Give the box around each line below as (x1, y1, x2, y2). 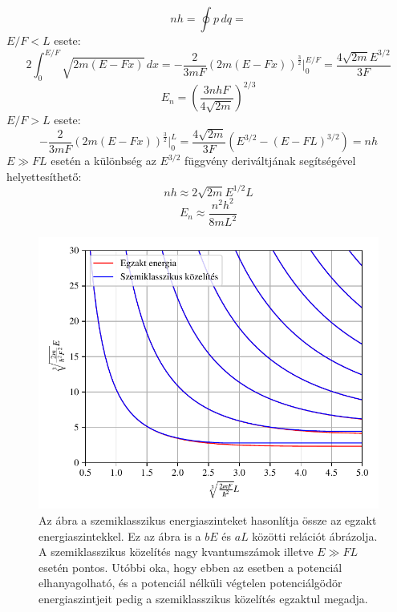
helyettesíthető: (6, 167, 82, 184)
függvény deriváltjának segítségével (184, 152, 356, 169)
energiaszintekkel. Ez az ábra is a (38, 527, 201, 544)
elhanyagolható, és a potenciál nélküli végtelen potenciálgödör (38, 574, 342, 591)
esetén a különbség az (51, 152, 156, 169)
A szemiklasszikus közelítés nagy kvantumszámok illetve (38, 543, 314, 560)
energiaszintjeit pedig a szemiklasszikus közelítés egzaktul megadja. (38, 590, 368, 606)
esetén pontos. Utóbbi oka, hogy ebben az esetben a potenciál (38, 558, 342, 575)
